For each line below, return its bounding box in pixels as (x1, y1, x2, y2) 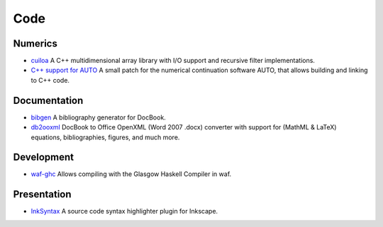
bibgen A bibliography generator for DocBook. (30, 113, 166, 122)
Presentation (13, 188, 72, 201)
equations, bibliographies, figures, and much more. (30, 133, 180, 141)
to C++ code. (30, 76, 70, 84)
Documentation (13, 94, 84, 106)
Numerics (13, 37, 58, 50)
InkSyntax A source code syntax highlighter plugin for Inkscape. (30, 207, 218, 216)
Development (13, 151, 74, 163)
